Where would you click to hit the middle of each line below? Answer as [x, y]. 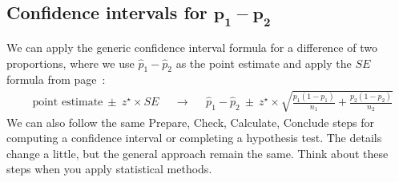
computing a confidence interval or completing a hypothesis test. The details [194, 138]
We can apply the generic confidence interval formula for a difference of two [192, 47]
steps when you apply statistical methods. [109, 169]
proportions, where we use [71, 63]
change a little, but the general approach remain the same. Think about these [197, 153]
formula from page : [56, 79]
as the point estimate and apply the [264, 63]
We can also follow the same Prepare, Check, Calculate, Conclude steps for [191, 122]
